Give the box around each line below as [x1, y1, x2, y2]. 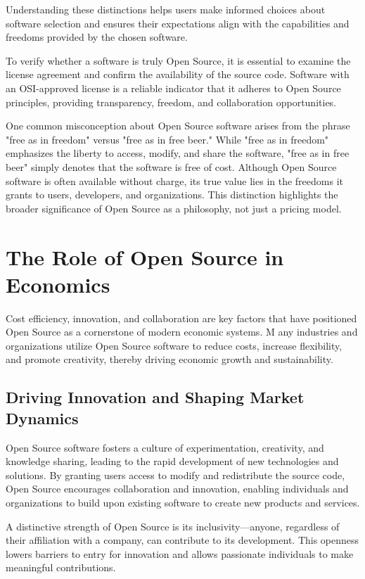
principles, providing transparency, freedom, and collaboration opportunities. [6, 94, 337, 109]
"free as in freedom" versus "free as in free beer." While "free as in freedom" [6, 132, 329, 146]
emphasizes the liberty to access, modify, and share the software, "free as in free [6, 146, 350, 160]
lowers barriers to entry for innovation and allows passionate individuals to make [6, 546, 354, 561]
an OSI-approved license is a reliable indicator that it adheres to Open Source [6, 80, 341, 95]
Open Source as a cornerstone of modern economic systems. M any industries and [6, 324, 358, 339]
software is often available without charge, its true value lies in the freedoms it [6, 173, 344, 188]
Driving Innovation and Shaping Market [6, 386, 305, 408]
